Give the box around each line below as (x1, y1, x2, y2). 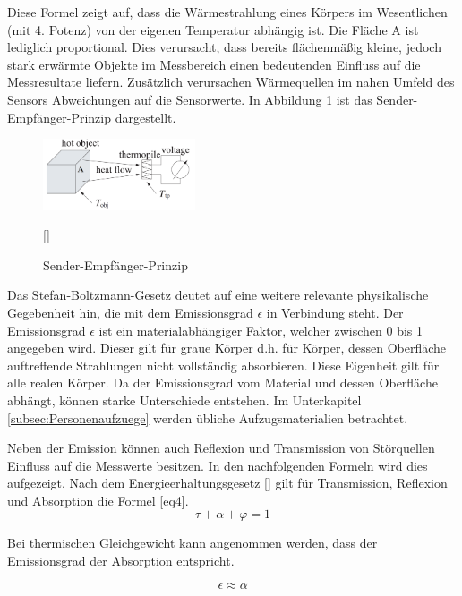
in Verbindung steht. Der (266, 302, 404, 321)
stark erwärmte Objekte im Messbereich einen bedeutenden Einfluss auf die (7, 55, 421, 73)
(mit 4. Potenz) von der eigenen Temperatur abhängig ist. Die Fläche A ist (7, 20, 419, 38)
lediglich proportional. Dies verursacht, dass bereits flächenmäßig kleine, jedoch (7, 38, 441, 56)
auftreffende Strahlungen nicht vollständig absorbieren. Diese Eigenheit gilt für (7, 355, 440, 374)
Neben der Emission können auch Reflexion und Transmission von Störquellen (7, 438, 435, 457)
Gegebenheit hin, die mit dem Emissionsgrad (7, 302, 253, 321)
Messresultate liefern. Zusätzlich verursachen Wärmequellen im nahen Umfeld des (7, 72, 455, 91)
